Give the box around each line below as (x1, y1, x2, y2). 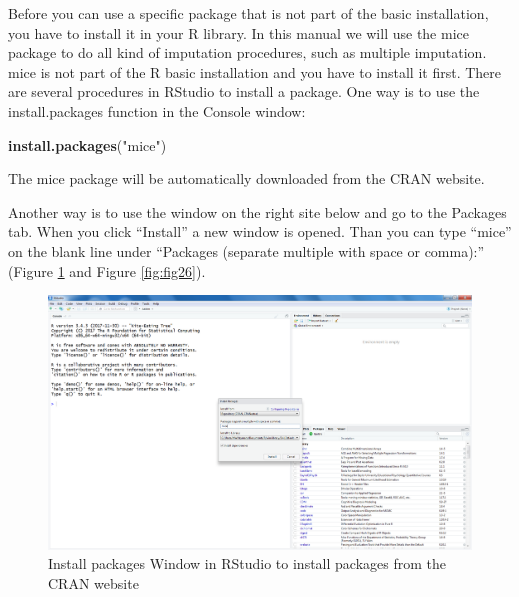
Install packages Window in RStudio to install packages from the (48, 553, 446, 574)
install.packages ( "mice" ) (8, 134, 167, 155)
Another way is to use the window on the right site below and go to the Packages (8, 201, 507, 222)
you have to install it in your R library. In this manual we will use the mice (8, 22, 469, 43)
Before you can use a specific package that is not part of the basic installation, (8, 3, 489, 23)
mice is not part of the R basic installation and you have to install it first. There (8, 61, 502, 82)
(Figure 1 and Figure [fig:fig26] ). (8, 260, 206, 281)
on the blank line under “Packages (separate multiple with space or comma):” (8, 240, 485, 261)
